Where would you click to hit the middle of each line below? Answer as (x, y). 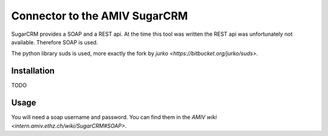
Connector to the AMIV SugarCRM (100, 16)
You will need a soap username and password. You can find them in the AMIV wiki (114, 117)
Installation (33, 71)
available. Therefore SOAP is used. (55, 42)
